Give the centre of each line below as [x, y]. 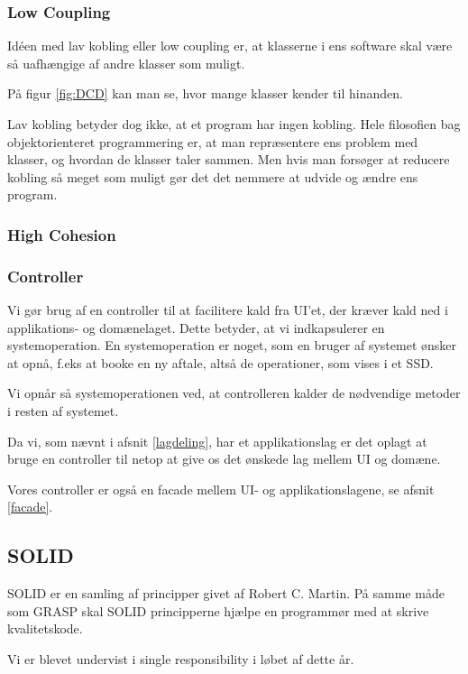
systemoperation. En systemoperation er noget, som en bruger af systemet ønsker [232, 345]
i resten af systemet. [63, 411]
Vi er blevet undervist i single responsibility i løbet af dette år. [181, 658]
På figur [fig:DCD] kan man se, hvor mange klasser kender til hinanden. [205, 93]
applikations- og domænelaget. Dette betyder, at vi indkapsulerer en [196, 327]
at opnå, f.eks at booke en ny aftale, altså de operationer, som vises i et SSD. [220, 362]
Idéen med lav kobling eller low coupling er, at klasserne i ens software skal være [230, 46]
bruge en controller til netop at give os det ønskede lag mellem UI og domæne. [224, 459]
